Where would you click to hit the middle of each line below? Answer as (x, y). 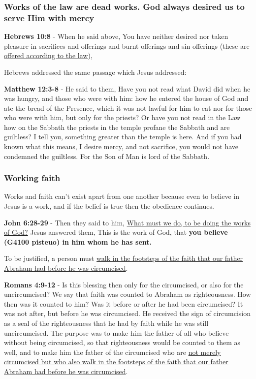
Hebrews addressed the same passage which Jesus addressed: (95, 72)
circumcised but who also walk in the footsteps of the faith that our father (116, 362)
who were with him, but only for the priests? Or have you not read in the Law (122, 117)
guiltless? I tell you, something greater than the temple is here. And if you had (123, 137)
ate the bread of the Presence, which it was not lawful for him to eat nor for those (128, 108)
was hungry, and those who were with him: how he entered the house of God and (126, 98)
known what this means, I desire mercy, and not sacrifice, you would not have (121, 146)
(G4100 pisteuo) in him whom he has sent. (78, 241)
